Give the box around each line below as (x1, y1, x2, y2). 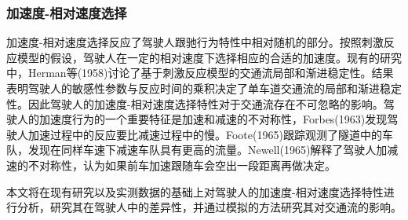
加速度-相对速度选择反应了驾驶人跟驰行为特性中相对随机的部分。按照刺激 (6, 34, 384, 50)
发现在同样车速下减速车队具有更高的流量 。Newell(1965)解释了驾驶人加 (27, 141, 388, 158)
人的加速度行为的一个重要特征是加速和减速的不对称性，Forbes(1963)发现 (16, 111, 388, 127)
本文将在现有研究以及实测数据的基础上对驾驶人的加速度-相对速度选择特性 (6, 183, 384, 200)
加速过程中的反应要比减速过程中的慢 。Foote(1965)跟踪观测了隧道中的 (27, 126, 382, 142)
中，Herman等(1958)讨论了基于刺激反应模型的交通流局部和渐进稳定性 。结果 (6, 64, 394, 81)
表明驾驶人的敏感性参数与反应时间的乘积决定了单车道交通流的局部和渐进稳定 (6, 80, 402, 96)
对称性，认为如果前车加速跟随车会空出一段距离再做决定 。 (38, 156, 336, 173)
